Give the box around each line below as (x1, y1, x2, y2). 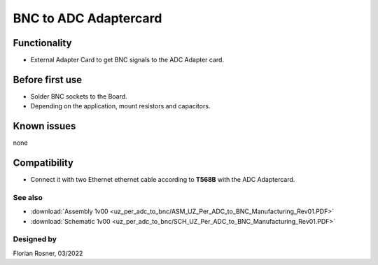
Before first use (13, 73, 83, 85)
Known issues (13, 120, 76, 132)
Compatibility (13, 157, 73, 169)
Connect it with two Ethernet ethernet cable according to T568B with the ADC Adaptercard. (30, 176, 295, 184)
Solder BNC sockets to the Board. (30, 92, 127, 101)
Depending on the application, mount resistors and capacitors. (30, 102, 211, 110)
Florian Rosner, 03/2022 (13, 249, 83, 257)
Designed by (13, 234, 57, 244)
